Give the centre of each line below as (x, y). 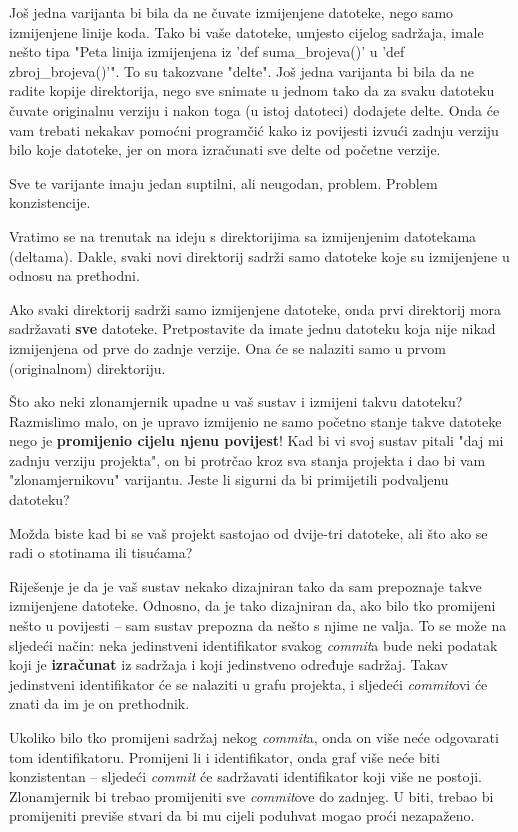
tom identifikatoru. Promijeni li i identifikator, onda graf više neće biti (224, 756)
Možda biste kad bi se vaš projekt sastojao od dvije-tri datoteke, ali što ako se (248, 532)
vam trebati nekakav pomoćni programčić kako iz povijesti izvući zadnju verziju (254, 129)
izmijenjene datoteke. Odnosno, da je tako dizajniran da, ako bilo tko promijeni (252, 605)
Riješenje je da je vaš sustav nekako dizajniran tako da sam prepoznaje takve (245, 585)
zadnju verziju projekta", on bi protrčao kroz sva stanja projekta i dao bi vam (247, 459)
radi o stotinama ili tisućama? (101, 552)
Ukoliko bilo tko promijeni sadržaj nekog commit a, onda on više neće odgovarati (254, 737)
